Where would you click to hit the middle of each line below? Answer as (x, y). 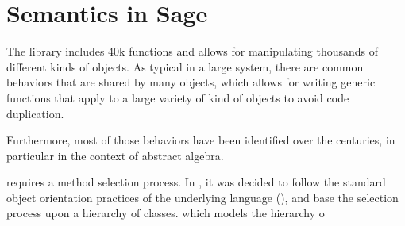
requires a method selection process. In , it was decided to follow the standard (196, 182)
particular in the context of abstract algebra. (115, 155)
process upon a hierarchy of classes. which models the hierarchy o (166, 213)
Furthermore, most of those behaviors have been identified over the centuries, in (201, 140)
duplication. (35, 113)
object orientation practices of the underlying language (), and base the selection (202, 197)
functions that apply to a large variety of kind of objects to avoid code (178, 97)
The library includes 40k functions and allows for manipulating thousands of (193, 51)
